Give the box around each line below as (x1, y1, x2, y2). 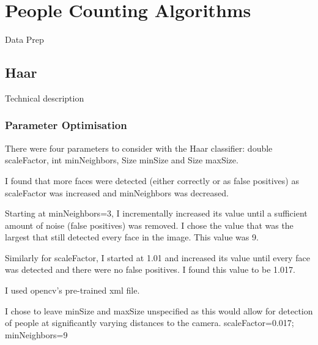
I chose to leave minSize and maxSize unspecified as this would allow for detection (5, 304, 313, 317)
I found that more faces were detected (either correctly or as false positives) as (5, 174, 299, 187)
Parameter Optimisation (5, 117, 127, 133)
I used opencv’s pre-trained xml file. (5, 284, 140, 297)
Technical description (5, 91, 84, 104)
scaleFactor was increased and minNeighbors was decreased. (5, 186, 229, 199)
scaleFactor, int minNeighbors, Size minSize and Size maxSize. (5, 154, 239, 166)
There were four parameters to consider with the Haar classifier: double (5, 141, 273, 154)
